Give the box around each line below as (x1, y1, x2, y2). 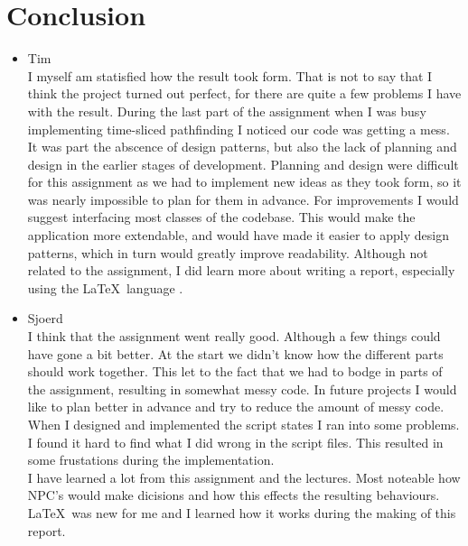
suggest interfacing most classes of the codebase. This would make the (27, 208, 416, 227)
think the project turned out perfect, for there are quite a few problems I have (27, 84, 462, 103)
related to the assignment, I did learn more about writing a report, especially (27, 261, 455, 280)
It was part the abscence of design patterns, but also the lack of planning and (27, 137, 457, 156)
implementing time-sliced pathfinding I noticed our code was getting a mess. (27, 119, 450, 138)
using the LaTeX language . (27, 278, 183, 297)
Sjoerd (27, 309, 63, 328)
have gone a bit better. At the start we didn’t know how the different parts (27, 344, 444, 363)
